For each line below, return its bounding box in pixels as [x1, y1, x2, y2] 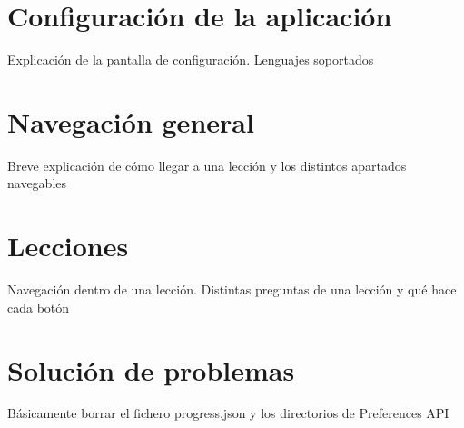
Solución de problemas [7, 351, 295, 388]
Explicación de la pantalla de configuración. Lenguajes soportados [7, 50, 374, 69]
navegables [7, 174, 67, 193]
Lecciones [7, 227, 129, 264]
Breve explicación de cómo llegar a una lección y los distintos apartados [7, 155, 407, 174]
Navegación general [7, 103, 254, 140]
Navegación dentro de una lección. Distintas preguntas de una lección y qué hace [7, 280, 457, 299]
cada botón [7, 297, 70, 316]
